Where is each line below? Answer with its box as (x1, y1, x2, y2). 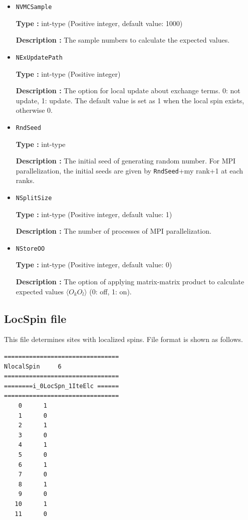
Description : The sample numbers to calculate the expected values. (16, 35, 230, 45)
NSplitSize (16, 194, 52, 202)
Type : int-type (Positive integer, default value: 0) (16, 259, 172, 270)
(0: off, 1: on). (89, 286, 132, 296)
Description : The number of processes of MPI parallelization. (16, 226, 211, 236)
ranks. (16, 175, 35, 186)
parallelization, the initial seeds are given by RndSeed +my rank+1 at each (16, 165, 243, 176)
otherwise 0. (16, 105, 53, 115)
